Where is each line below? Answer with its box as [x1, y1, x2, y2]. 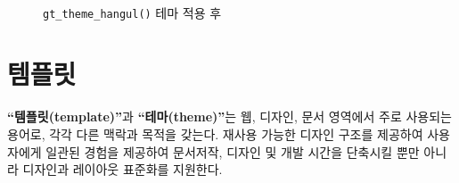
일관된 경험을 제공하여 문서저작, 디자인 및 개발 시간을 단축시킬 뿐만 [45, 142, 420, 161]
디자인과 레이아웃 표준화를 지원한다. [22, 160, 223, 179]
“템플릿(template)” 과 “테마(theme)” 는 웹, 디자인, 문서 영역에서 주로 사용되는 [7, 107, 452, 126]
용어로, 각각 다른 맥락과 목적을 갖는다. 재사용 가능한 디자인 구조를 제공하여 [7, 124, 423, 143]
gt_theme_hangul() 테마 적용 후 [43, 3, 222, 21]
